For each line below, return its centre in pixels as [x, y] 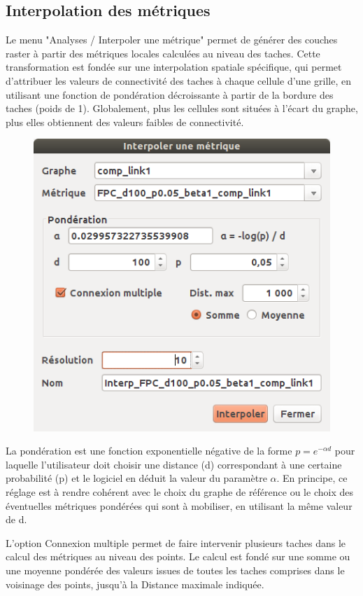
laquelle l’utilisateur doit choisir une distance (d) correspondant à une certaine [174, 464]
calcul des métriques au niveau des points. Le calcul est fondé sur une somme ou [178, 556]
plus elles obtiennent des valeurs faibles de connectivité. [125, 122]
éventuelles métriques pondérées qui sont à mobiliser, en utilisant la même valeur [179, 505]
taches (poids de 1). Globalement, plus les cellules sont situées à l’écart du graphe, [182, 108]
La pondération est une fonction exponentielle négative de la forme [149, 451]
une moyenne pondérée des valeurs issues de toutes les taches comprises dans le [175, 570]
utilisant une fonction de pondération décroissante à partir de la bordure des [170, 94]
